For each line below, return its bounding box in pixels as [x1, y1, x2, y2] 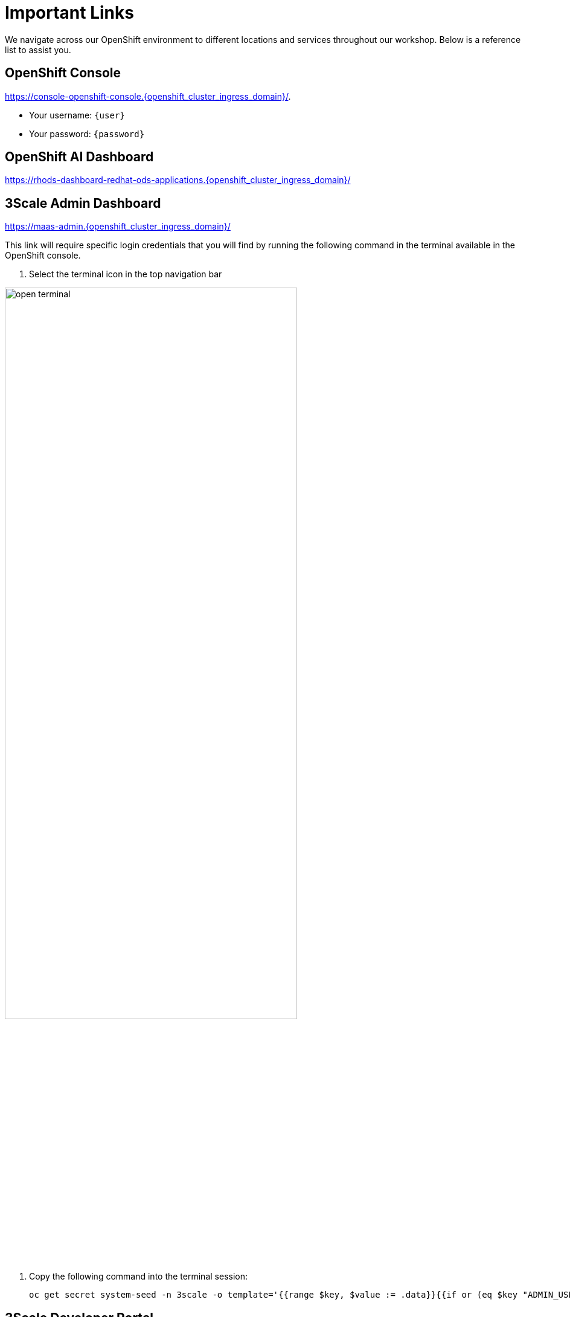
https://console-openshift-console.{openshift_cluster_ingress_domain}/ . [5, 91, 291, 101]
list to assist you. [5, 44, 71, 55]
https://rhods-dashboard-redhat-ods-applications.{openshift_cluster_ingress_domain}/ [5, 175, 351, 185]
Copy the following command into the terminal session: [29, 1271, 248, 1282]
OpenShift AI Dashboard [5, 149, 154, 165]
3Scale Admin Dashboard [5, 195, 161, 211]
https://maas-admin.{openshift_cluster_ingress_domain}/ [5, 221, 231, 232]
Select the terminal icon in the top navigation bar [29, 269, 222, 280]
